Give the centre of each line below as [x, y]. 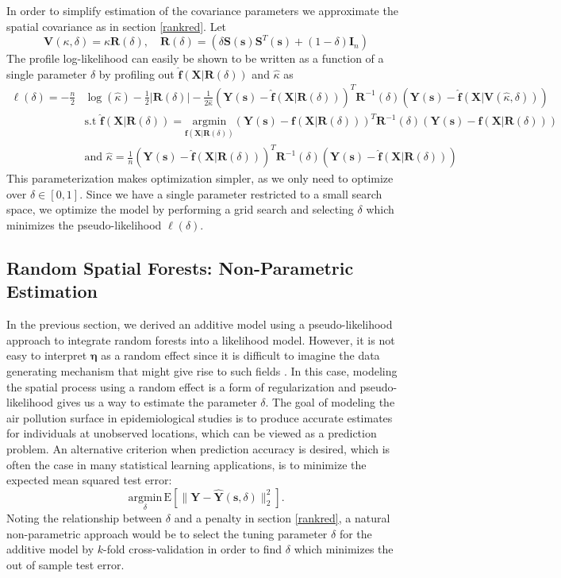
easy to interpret [47, 355]
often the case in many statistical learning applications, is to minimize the [186, 464]
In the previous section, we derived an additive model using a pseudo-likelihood [200, 324]
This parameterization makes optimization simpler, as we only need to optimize [200, 178]
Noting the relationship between [85, 517]
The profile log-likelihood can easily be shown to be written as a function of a [195, 58]
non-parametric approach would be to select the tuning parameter [167, 533]
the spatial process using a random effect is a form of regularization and [181, 386]
